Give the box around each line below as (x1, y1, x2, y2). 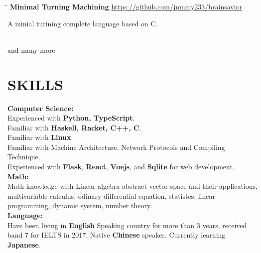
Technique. (7, 151, 40, 162)
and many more (7, 44, 55, 55)
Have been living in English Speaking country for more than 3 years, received (7, 220, 247, 230)
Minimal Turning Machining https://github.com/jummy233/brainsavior (9, 1, 243, 11)
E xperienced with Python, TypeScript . (7, 113, 135, 123)
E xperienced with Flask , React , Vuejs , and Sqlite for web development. (7, 161, 235, 172)
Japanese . (7, 239, 41, 250)
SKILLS (7, 74, 63, 94)
